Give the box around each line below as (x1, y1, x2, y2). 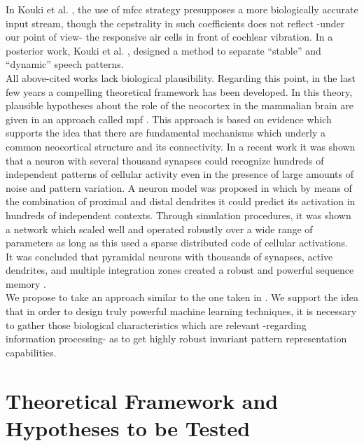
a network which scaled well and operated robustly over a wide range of (6, 221, 313, 236)
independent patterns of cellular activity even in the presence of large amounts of (6, 167, 353, 181)
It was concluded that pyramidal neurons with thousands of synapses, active (6, 249, 333, 263)
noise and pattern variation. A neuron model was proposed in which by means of (6, 180, 352, 195)
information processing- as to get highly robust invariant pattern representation (6, 331, 347, 346)
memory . (6, 276, 46, 291)
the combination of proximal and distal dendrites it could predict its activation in (6, 194, 356, 209)
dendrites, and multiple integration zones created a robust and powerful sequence (6, 263, 354, 277)
